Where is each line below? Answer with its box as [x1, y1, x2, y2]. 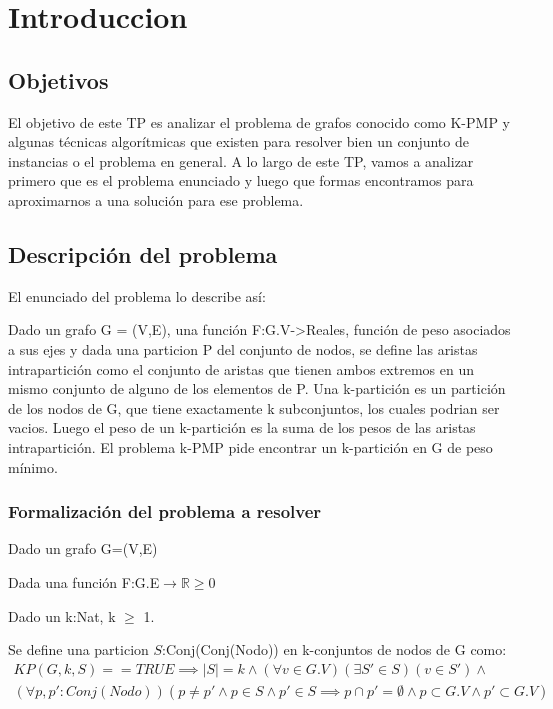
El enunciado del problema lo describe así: [8, 285, 266, 306]
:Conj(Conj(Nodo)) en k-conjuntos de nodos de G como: [162, 639, 507, 660]
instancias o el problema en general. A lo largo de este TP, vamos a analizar [8, 150, 474, 171]
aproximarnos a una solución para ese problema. [8, 189, 304, 210]
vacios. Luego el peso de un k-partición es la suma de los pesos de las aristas [8, 417, 476, 438]
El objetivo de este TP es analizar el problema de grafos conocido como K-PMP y [8, 111, 510, 132]
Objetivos [8, 64, 109, 95]
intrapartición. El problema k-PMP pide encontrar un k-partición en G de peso [8, 436, 493, 457]
